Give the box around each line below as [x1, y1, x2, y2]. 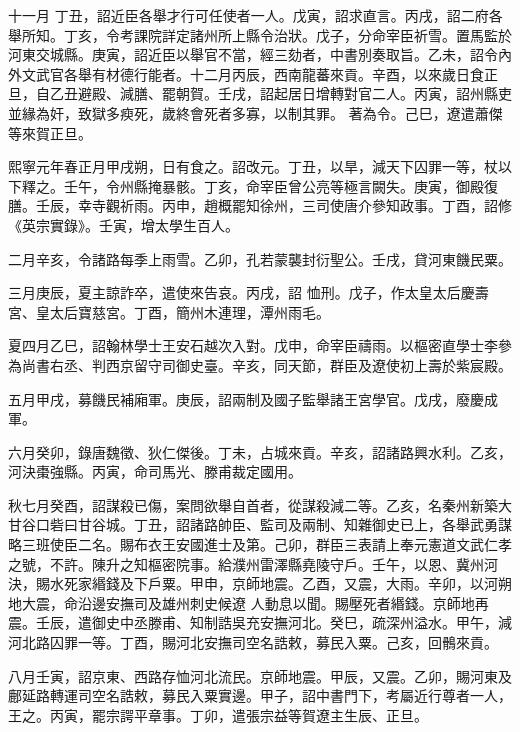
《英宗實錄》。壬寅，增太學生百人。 [8, 214, 239, 235]
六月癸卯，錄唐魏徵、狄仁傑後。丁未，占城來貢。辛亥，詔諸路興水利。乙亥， [8, 441, 512, 462]
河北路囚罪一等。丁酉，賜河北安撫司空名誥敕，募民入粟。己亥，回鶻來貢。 [8, 632, 498, 653]
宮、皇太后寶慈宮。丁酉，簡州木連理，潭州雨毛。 [8, 301, 330, 322]
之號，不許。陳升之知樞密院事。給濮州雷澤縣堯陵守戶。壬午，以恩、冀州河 [8, 553, 498, 574]
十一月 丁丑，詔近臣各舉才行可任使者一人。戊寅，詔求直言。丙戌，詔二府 [8, 5, 489, 25]
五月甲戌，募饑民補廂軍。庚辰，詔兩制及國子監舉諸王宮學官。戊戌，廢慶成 [8, 388, 498, 409]
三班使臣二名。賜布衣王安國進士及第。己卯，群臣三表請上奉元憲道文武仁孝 [21, 534, 512, 555]
